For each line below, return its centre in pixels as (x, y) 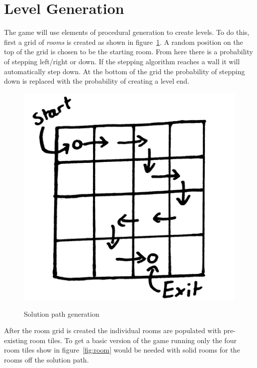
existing (16, 340)
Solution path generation (62, 313)
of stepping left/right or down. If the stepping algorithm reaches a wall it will (122, 61)
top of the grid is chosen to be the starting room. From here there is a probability (128, 52)
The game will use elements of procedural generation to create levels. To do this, (127, 32)
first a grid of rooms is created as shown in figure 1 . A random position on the (124, 42)
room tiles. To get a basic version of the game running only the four (133, 340)
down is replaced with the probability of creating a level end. (97, 81)
